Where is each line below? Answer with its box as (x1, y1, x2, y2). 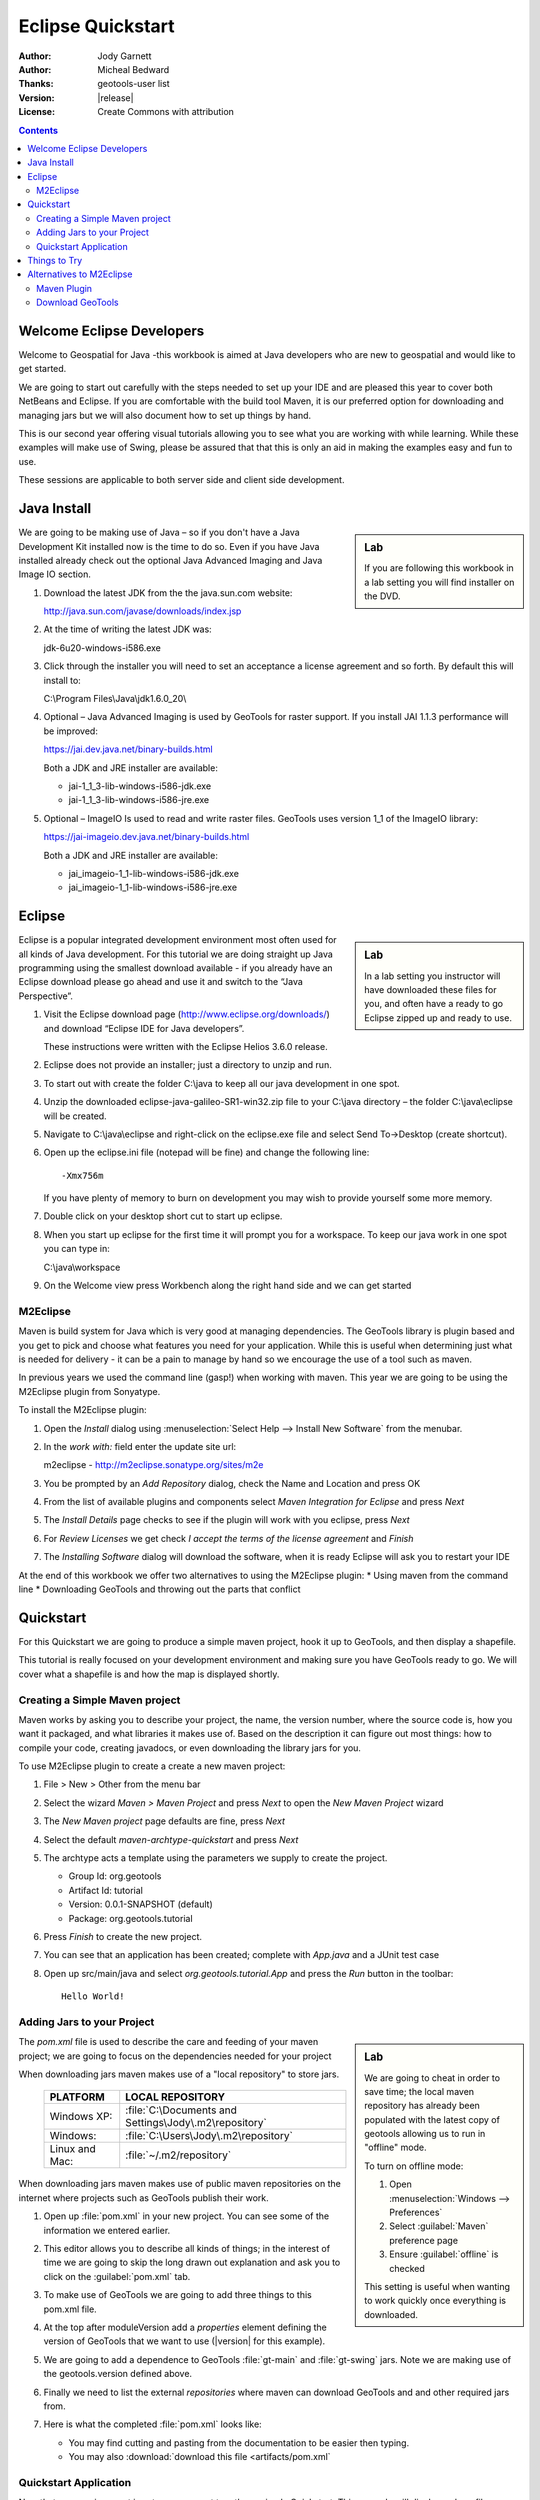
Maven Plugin (36, 282, 93, 294)
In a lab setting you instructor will (364, 970, 501, 982)
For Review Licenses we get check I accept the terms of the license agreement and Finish (43, 1532, 414, 1544)
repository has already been (364, 2100, 480, 2112)
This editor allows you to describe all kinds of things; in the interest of (43, 2243, 330, 2254)
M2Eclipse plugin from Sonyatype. (18, 1385, 161, 1397)
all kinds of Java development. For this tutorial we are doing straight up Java (18, 948, 334, 960)
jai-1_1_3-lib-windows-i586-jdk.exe (68, 780, 212, 792)
